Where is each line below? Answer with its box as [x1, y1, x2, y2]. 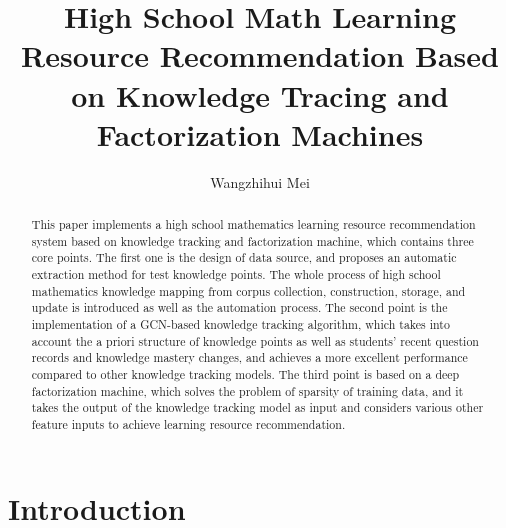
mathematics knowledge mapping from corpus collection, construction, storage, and [31, 282, 466, 299]
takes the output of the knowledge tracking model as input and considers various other [31, 399, 484, 416]
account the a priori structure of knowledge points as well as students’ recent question [31, 332, 479, 349]
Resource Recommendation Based [21, 35, 499, 76]
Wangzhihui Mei [210, 171, 310, 192]
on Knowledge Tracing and [71, 74, 449, 115]
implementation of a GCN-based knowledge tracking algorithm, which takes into [31, 316, 450, 333]
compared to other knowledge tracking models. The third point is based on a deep [31, 365, 460, 382]
